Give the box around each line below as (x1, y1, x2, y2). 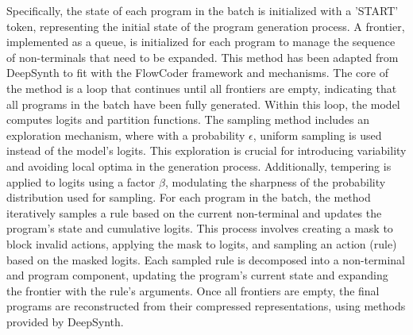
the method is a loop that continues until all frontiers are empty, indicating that (6, 79, 397, 96)
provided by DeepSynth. (6, 313, 124, 329)
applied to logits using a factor (6, 173, 156, 190)
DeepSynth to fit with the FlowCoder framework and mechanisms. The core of (6, 64, 388, 81)
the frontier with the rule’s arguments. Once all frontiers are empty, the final (6, 282, 380, 298)
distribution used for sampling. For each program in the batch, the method (6, 189, 371, 206)
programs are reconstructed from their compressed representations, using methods (6, 298, 406, 314)
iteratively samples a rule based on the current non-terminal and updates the (6, 204, 382, 221)
